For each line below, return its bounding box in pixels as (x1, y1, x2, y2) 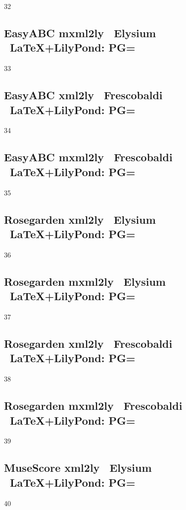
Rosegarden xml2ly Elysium (4, 211, 156, 227)
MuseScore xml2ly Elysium (4, 460, 152, 475)
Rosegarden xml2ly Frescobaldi (4, 335, 173, 351)
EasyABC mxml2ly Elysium (4, 25, 156, 40)
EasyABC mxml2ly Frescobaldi (4, 149, 173, 165)
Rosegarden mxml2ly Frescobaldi (4, 398, 183, 413)
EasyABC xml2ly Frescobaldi (4, 87, 163, 103)
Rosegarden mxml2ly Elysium (4, 273, 166, 289)
